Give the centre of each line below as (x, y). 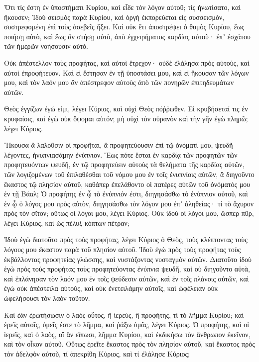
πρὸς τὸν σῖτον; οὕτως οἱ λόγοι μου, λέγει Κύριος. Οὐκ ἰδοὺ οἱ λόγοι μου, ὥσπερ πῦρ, (129, 213)
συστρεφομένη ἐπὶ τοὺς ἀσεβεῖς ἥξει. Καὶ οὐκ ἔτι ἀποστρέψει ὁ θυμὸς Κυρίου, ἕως (124, 27)
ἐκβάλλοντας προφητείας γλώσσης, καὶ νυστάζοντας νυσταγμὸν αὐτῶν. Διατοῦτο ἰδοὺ (128, 259)
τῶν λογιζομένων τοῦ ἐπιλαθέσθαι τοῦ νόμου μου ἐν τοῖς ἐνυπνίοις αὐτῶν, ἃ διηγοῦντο (129, 174)
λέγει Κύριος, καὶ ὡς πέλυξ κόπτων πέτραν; (67, 223)
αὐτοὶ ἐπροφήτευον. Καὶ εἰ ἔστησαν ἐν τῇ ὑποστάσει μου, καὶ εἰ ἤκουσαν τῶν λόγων (127, 72)
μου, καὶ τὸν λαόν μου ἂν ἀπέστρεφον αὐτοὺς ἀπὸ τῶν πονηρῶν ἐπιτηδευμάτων (119, 82)
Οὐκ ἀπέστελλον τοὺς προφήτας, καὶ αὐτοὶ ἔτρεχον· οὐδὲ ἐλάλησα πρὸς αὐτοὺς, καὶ (127, 62)
